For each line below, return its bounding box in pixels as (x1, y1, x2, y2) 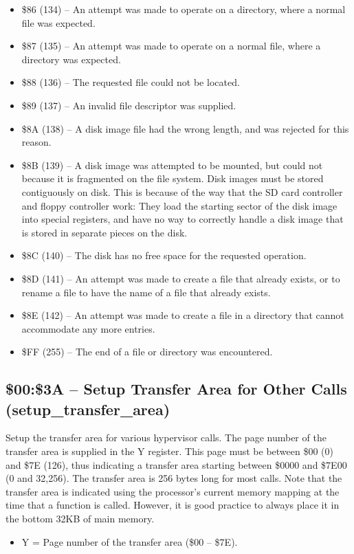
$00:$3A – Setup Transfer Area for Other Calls (5, 378, 347, 399)
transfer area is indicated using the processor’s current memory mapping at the (5, 484, 340, 498)
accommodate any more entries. (21, 321, 155, 335)
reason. (21, 135, 52, 149)
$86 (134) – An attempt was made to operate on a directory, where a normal (21, 2, 346, 16)
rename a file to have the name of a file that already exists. (21, 285, 271, 299)
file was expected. (21, 15, 96, 30)
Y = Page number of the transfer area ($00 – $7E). (21, 534, 238, 549)
